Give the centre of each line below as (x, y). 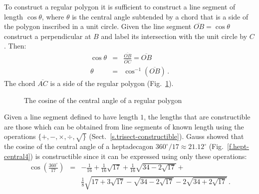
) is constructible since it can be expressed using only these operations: (138, 156)
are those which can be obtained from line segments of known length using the (124, 126)
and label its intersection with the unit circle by (174, 36)
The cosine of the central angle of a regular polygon (103, 100)
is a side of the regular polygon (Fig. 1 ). (112, 83)
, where (53, 16)
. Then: (15, 46)
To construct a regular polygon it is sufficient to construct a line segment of (120, 6)
